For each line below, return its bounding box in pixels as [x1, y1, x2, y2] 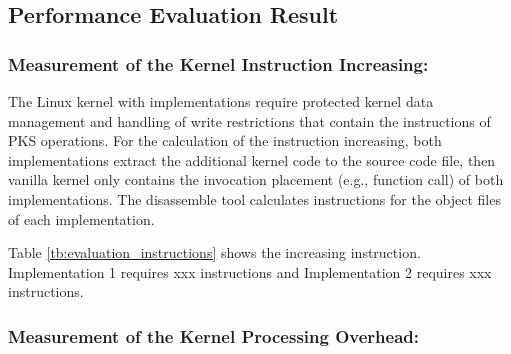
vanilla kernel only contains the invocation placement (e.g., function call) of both [8, 169, 504, 190]
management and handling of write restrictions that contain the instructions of [8, 110, 491, 131]
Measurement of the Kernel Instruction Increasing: [8, 51, 429, 76]
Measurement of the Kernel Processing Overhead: [8, 323, 419, 348]
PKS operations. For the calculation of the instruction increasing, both [8, 130, 442, 151]
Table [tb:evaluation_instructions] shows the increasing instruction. [8, 242, 421, 263]
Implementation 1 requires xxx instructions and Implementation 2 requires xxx [8, 261, 492, 282]
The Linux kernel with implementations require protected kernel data [8, 91, 434, 111]
